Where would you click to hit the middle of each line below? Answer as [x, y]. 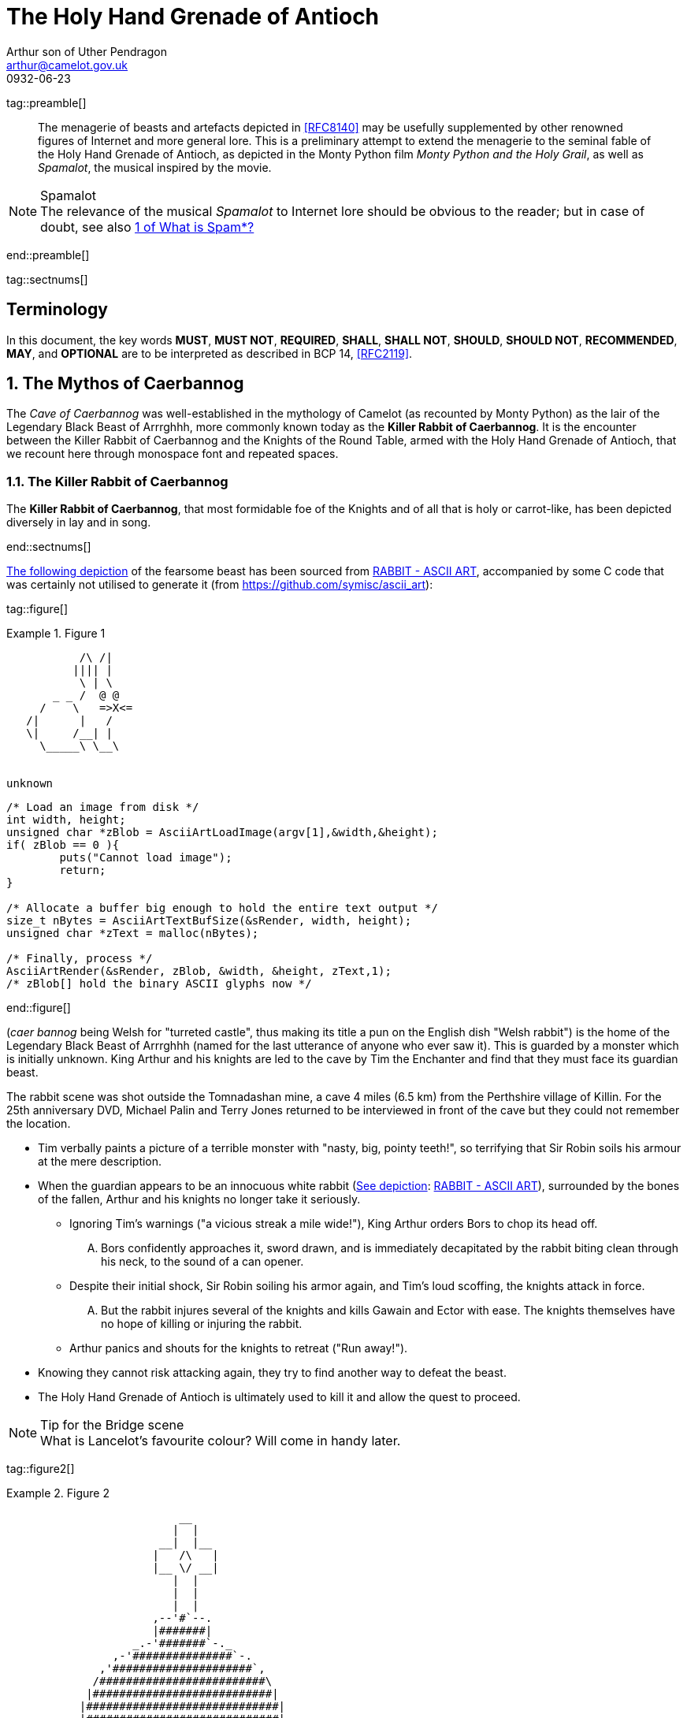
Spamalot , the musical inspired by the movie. [155, 167]
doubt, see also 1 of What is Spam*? [147, 227]
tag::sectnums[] [47, 279]
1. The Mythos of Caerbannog [125, 384]
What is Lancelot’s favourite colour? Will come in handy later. [221, 1441]
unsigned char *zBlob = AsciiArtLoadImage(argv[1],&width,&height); [222, 833]
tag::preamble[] [46, 102]
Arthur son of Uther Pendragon [87, 51]
